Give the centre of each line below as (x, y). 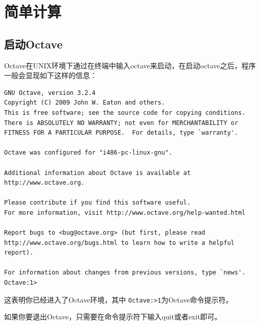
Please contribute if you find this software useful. (98, 203)
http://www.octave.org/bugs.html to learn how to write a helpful (120, 243)
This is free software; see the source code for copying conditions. (125, 112)
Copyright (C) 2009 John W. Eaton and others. (85, 103)
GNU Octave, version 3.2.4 (50, 93)
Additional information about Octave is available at (98, 173)
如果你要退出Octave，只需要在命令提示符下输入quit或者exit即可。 (113, 317)
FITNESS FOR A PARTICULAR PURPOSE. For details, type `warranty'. (121, 133)
